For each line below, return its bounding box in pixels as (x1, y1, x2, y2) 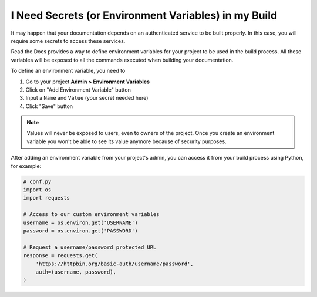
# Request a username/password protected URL (23, 244, 157, 251)
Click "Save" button (25, 103, 73, 110)
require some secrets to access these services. (11, 37, 126, 44)
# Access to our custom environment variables (23, 211, 160, 218)
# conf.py (23, 178, 52, 185)
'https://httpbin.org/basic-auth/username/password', (35, 260, 194, 267)
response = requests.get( (23, 252, 98, 259)
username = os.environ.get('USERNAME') (23, 219, 138, 226)
